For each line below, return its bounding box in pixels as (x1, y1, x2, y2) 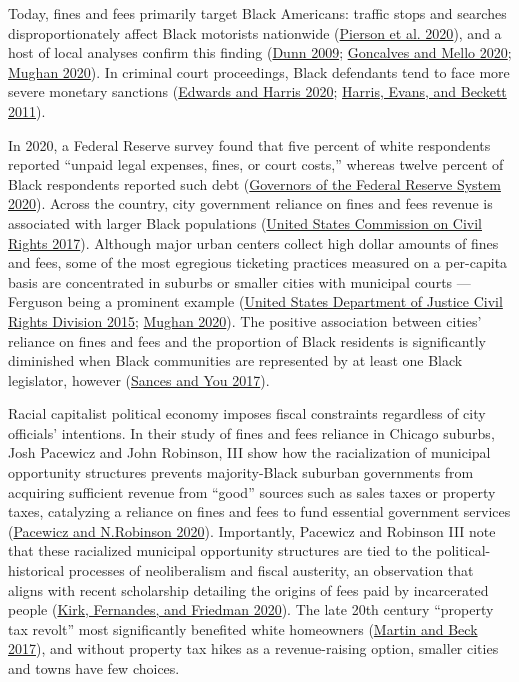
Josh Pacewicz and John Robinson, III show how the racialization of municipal (8, 442, 491, 463)
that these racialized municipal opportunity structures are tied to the (8, 540, 432, 561)
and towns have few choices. (8, 658, 180, 678)
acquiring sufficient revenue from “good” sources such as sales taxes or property (8, 481, 496, 502)
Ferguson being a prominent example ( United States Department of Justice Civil (8, 291, 503, 312)
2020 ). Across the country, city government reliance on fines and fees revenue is (8, 193, 493, 214)
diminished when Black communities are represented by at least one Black (8, 350, 463, 371)
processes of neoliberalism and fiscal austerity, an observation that (68, 560, 474, 581)
